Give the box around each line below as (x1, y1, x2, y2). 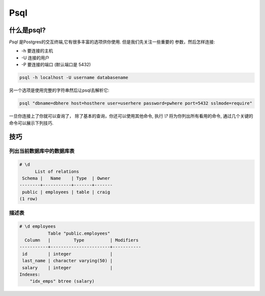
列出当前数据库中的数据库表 (9, 148, 75, 154)
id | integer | (22, 251, 113, 257)
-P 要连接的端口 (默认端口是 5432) (21, 62, 91, 68)
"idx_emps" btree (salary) (29, 278, 95, 284)
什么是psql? (9, 26, 46, 34)
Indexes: (19, 271, 41, 277)
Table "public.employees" (48, 230, 110, 236)
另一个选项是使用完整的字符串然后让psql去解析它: (9, 87, 109, 93)
